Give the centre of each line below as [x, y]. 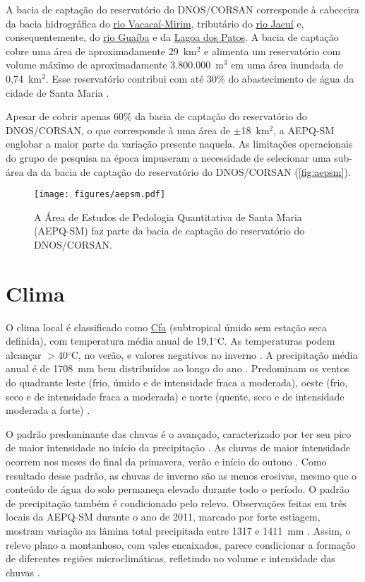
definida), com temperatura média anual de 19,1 [110, 341]
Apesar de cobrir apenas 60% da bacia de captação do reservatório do [156, 116]
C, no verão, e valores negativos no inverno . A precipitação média [214, 354]
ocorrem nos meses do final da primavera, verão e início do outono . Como [166, 462]
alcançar [24, 354]
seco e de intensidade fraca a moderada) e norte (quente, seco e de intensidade [175, 396]
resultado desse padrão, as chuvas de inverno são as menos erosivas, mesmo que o [181, 475]
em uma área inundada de [287, 65]
